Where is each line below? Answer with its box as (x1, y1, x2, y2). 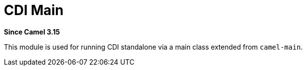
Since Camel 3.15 (4, 27, 60, 36)
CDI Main (4, 2, 64, 18)
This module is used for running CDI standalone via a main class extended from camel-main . (4, 42, 303, 51)
